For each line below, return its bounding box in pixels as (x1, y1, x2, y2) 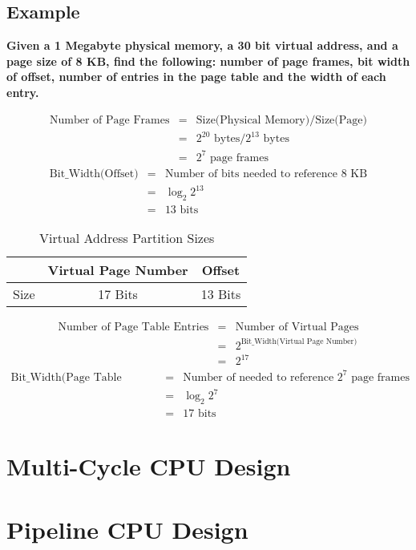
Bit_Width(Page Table (10, 371, 122, 383)
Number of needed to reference (183, 371, 334, 383)
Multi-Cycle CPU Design (6, 450, 291, 483)
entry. (6, 83, 39, 100)
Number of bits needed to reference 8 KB (164, 168, 368, 180)
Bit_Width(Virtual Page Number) (240, 338, 357, 346)
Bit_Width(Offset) (49, 168, 139, 180)
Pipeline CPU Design (6, 512, 248, 545)
